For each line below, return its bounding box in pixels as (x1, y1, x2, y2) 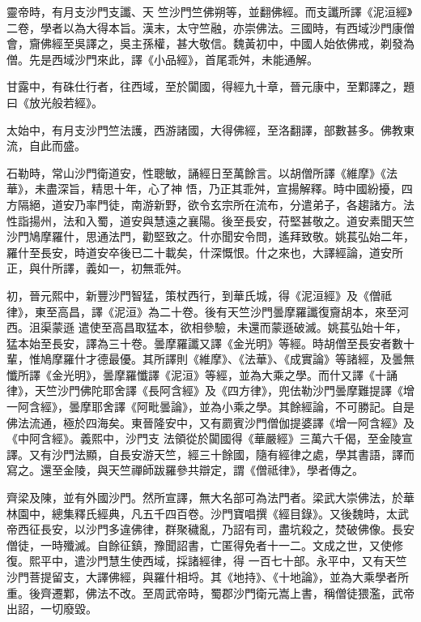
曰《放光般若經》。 (6, 93, 103, 110)
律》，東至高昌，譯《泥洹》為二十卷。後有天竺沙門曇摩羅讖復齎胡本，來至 (6, 302, 398, 320)
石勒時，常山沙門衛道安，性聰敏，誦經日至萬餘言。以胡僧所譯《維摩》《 (6, 164, 386, 181)
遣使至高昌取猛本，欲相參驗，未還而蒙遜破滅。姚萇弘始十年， (78, 319, 407, 336)
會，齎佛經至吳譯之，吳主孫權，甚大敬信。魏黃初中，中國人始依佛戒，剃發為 (6, 35, 415, 52)
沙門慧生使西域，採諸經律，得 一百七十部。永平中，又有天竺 (85, 552, 407, 569)
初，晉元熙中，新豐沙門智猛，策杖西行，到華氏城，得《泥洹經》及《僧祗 (6, 286, 392, 303)
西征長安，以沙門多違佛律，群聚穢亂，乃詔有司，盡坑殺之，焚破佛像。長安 (17, 521, 415, 538)
